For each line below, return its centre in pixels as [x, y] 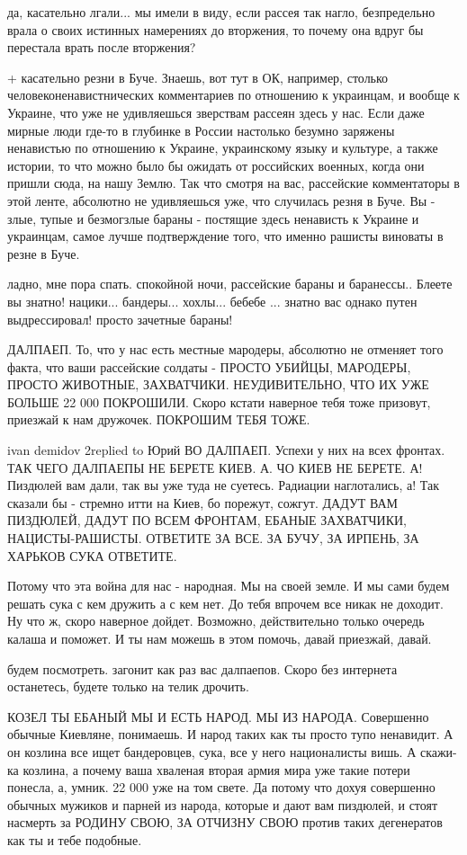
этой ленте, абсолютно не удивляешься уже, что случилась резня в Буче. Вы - [221, 200]
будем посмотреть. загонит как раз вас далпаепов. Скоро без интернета [202, 668]
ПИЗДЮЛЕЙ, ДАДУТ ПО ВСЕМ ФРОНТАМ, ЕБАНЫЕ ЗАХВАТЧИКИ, [207, 520]
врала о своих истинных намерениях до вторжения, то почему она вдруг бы [216, 29]
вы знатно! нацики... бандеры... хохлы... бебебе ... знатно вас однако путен [212, 301]
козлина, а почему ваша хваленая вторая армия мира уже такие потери [216, 769]
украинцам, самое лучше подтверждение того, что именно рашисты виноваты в [225, 236]
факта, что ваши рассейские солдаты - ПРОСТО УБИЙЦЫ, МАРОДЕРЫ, [209, 366]
